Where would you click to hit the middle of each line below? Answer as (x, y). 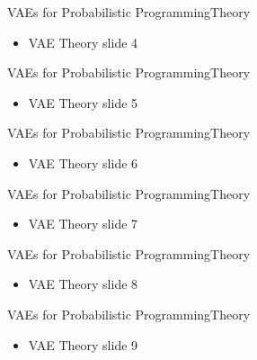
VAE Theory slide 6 (83, 162)
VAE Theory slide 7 (83, 224)
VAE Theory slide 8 (83, 284)
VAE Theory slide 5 (83, 102)
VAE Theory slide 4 (83, 42)
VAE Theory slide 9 (83, 344)
